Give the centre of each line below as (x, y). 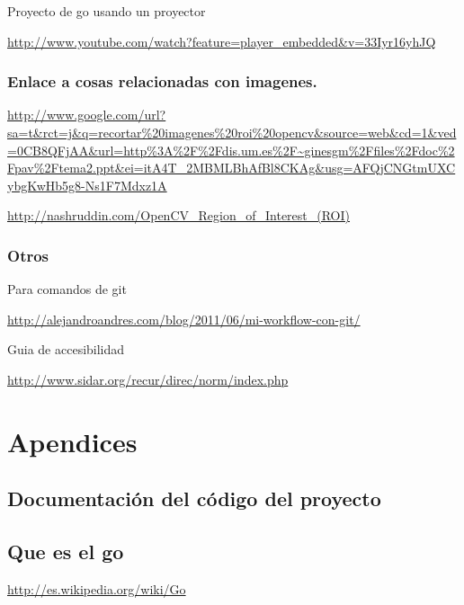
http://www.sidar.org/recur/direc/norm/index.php (148, 379)
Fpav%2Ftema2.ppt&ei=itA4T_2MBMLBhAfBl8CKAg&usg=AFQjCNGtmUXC (232, 168)
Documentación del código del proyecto (194, 498)
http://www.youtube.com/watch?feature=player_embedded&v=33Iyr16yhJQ (222, 41)
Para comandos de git (67, 289)
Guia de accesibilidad (66, 349)
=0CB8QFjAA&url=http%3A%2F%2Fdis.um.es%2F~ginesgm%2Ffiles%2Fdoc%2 (231, 150)
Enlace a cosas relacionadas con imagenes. (162, 81)
